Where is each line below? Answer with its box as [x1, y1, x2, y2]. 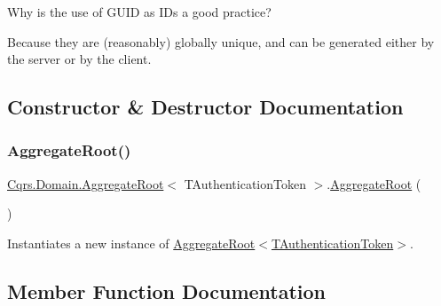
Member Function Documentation [7, 277, 327, 304]
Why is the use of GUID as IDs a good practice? [7, 3, 272, 20]
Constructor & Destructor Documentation [7, 93, 404, 121]
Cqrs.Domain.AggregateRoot [7, 174, 164, 192]
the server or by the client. [7, 50, 152, 68]
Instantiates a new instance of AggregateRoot [7, 233, 256, 252]
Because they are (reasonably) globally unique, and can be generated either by [7, 32, 435, 51]
